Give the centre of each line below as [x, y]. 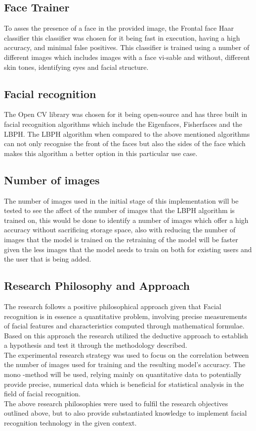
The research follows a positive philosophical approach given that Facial [113, 306]
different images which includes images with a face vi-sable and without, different [127, 57]
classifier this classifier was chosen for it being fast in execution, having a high [122, 37]
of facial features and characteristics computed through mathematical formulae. [124, 326]
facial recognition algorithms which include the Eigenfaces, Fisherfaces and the [123, 124]
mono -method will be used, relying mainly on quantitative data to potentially [123, 374]
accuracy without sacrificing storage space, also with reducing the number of [120, 230]
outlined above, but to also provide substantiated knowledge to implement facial [126, 413]
